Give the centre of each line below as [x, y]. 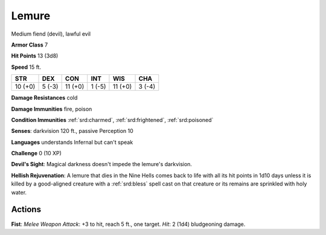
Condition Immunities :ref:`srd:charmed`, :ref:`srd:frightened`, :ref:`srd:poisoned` [112, 120]
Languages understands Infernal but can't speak [72, 142]
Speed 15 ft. [26, 67]
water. [19, 192]
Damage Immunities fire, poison [52, 109]
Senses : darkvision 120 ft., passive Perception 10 [72, 131]
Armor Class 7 [30, 45]
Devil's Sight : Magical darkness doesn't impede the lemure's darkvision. [102, 164]
